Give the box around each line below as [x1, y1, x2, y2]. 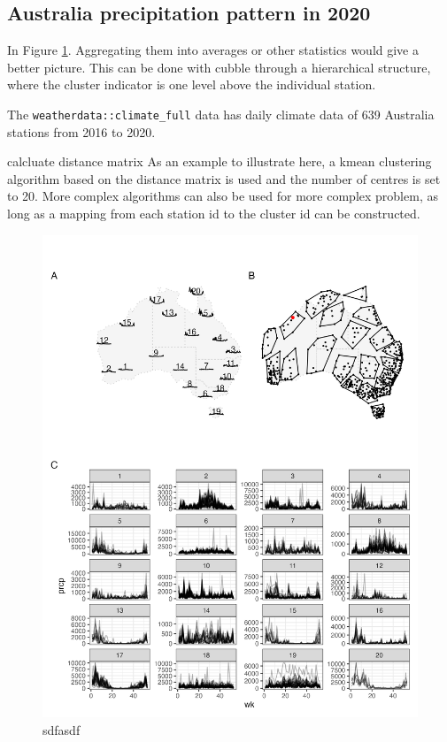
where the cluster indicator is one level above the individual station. [7, 75, 376, 94]
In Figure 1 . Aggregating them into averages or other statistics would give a [7, 41, 419, 59]
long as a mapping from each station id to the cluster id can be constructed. [7, 204, 420, 223]
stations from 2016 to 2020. [7, 122, 156, 141]
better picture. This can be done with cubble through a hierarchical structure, [7, 57, 431, 76]
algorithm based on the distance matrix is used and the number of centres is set [7, 169, 441, 187]
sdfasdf [42, 720, 81, 738]
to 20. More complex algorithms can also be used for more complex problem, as [7, 187, 438, 205]
